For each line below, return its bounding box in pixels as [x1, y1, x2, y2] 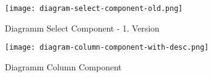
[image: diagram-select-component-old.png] [5, 4, 183, 13]
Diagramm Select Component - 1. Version [5, 21, 160, 34]
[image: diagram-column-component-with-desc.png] [5, 43, 209, 52]
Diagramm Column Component [5, 60, 122, 73]
